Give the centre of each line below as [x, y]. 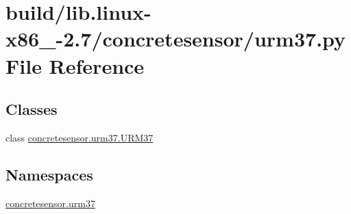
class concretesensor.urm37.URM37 [80, 137]
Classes [32, 109]
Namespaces [49, 174]
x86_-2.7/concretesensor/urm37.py [176, 39]
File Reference [75, 65]
